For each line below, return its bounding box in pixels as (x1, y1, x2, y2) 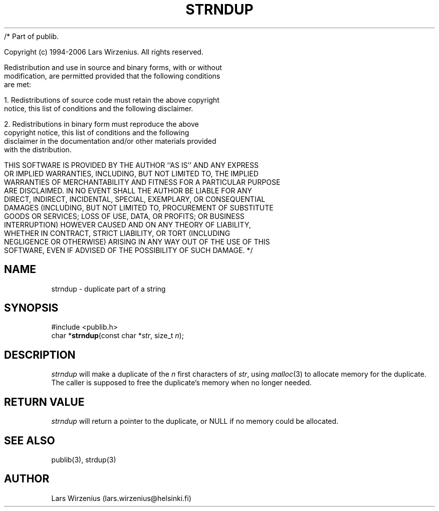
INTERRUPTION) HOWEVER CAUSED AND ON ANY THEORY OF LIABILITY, (4, 220, 251, 229)
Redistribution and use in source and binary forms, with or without (4, 63, 222, 72)
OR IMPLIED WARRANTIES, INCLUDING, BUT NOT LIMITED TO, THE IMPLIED (4, 169, 259, 178)
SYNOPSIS (4, 302, 59, 315)
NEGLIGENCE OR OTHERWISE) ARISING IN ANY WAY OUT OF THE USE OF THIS (4, 237, 270, 246)
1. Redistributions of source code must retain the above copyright (4, 95, 220, 104)
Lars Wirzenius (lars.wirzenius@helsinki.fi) (51, 493, 191, 502)
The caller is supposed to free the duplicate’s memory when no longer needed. (51, 378, 312, 387)
